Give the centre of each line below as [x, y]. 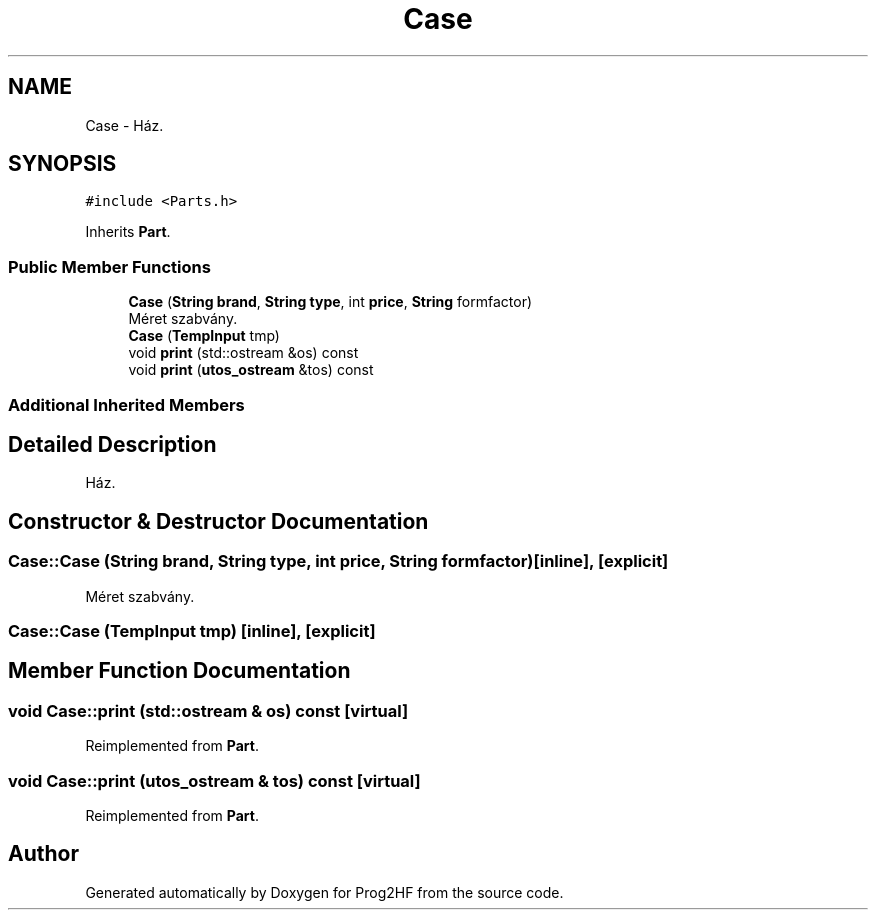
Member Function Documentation [179, 671]
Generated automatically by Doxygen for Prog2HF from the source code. [324, 892]
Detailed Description [112, 444]
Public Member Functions [109, 266]
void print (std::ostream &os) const [243, 353]
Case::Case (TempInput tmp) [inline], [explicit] [192, 631]
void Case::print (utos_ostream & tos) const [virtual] [214, 780]
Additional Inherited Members [126, 404]
